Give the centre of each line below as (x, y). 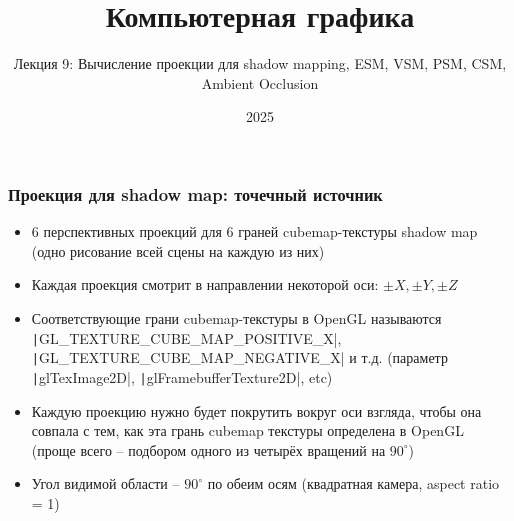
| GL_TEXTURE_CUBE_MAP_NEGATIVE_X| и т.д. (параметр (239, 357)
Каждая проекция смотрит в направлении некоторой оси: (205, 284)
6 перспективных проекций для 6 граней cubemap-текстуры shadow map (254, 231)
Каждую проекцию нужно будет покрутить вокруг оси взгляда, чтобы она (256, 410)
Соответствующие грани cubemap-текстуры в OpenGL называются (236, 317)
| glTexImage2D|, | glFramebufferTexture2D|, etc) (182, 376)
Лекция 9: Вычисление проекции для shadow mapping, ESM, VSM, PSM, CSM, (260, 63)
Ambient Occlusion (260, 82)
